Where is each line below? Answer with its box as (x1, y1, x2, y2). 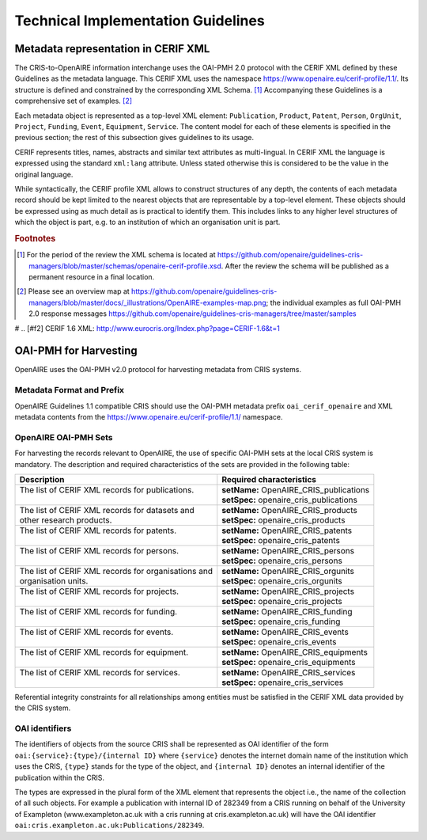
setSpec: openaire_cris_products (221, 515, 346, 526)
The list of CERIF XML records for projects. (19, 586, 179, 597)
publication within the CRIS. (14, 773, 105, 782)
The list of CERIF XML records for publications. (19, 484, 195, 495)
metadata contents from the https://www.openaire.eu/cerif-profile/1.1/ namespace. (14, 412, 283, 421)
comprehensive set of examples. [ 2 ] (14, 96, 133, 106)
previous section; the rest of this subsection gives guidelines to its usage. (14, 133, 255, 143)
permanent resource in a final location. (28, 272, 155, 281)
